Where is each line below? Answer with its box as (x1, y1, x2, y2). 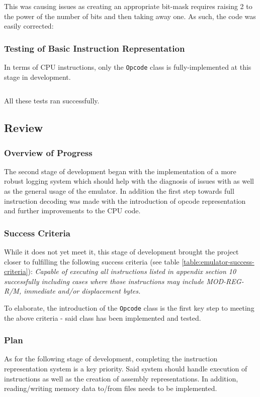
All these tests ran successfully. (4, 95, 100, 106)
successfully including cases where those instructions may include (4, 276, 204, 286)
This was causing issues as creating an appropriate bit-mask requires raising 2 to (4, 1, 252, 11)
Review (4, 120, 43, 136)
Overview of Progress (4, 146, 93, 159)
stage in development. (4, 71, 71, 82)
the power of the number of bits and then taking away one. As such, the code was (4, 11, 256, 21)
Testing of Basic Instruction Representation (4, 42, 185, 54)
